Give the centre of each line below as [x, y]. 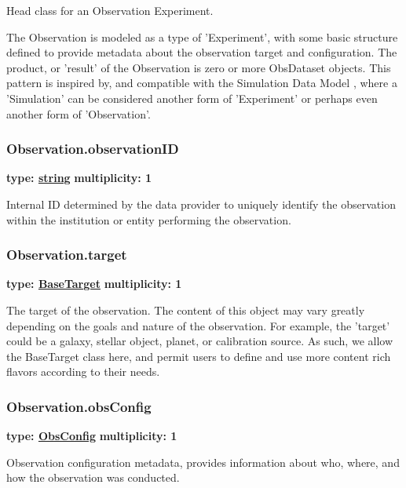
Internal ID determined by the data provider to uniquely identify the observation [201, 204]
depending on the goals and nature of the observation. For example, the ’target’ [198, 325]
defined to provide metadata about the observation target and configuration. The [202, 52]
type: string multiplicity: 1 [79, 178]
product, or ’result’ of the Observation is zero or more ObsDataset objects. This [199, 67]
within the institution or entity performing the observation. [149, 219]
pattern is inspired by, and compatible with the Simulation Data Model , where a [202, 83]
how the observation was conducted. [93, 477]
